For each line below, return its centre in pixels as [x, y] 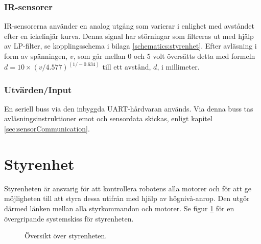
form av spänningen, [36, 56]
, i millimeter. [178, 67]
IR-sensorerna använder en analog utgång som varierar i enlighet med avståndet [129, 26]
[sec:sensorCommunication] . [47, 129]
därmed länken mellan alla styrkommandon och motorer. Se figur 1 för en [119, 208]
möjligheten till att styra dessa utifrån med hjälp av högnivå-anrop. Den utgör [127, 198]
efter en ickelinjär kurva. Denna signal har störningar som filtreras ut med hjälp [129, 36]
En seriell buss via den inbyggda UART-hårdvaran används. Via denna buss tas [129, 108]
